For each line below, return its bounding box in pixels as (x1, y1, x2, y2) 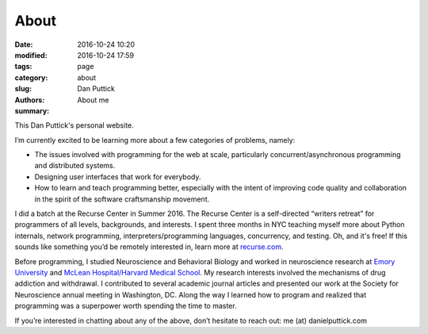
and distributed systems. (34, 161, 116, 171)
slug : (14, 84, 32, 94)
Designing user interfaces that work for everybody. (34, 171, 201, 182)
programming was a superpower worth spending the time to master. (14, 301, 237, 311)
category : (14, 72, 48, 83)
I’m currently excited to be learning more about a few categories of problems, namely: (14, 135, 296, 144)
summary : (14, 106, 50, 115)
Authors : (14, 95, 45, 105)
